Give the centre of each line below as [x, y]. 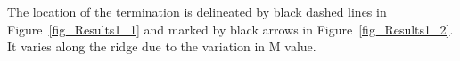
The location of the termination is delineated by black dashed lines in [197, 11]
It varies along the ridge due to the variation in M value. [162, 46]
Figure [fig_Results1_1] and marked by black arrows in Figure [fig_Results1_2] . [230, 29]
